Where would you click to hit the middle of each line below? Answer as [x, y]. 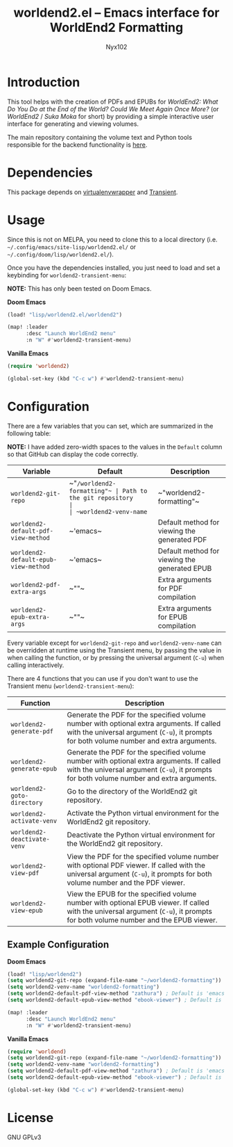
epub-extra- [31, 617]
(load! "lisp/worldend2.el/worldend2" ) [65, 314]
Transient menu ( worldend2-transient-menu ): [71, 686]
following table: [29, 433]
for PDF [170, 588]
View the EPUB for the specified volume [132, 894]
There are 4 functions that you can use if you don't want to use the [103, 678]
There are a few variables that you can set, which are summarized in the [110, 426]
